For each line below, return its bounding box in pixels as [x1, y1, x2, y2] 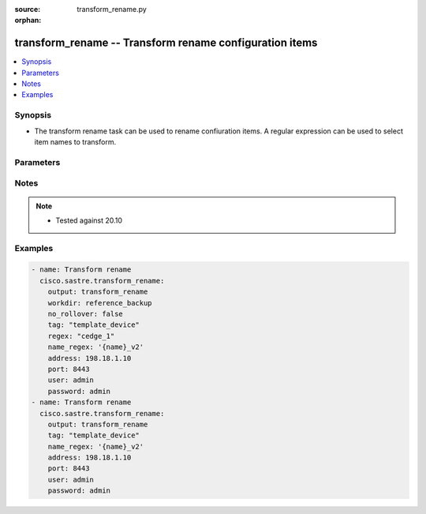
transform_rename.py [77, 5, 148, 13]
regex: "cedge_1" [47, 332, 115, 340]
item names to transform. [34, 137, 117, 146]
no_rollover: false [47, 310, 124, 319]
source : [14, 5, 41, 13]
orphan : [14, 16, 42, 25]
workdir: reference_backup [47, 298, 153, 307]
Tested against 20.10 [55, 216, 122, 225]
